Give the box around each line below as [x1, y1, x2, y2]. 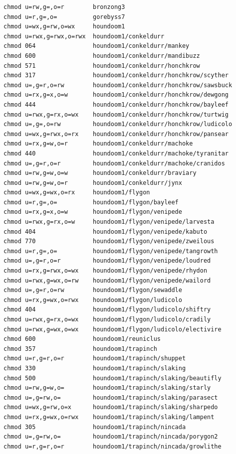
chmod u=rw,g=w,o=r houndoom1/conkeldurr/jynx [3, 179, 182, 186]
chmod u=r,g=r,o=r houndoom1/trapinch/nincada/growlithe [3, 443, 222, 450]
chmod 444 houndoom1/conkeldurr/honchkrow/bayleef [3, 101, 229, 108]
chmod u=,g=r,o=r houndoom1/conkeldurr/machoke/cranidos [3, 159, 225, 167]
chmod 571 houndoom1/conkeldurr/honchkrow [3, 62, 200, 69]
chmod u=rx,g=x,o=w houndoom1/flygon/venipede [3, 208, 182, 216]
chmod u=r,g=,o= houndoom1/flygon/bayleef [3, 198, 179, 206]
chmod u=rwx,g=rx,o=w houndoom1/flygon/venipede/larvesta [3, 218, 215, 226]
